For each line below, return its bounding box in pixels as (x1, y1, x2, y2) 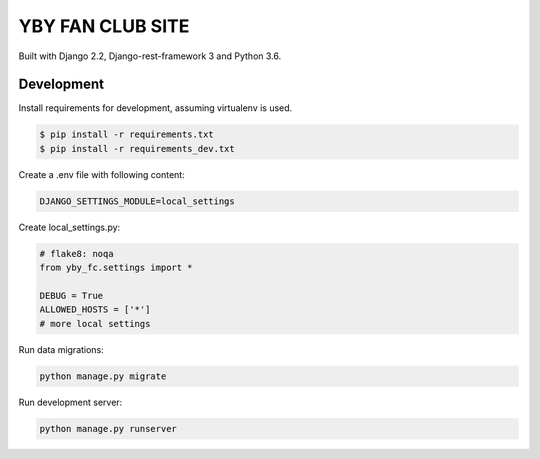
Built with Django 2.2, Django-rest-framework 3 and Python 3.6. (18, 50, 282, 62)
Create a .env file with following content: (18, 168, 185, 180)
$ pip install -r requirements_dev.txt (39, 143, 235, 154)
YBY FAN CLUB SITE (18, 15, 190, 37)
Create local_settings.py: (18, 221, 121, 233)
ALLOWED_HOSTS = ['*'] (39, 304, 151, 315)
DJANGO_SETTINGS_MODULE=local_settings (39, 195, 235, 207)
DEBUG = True (39, 290, 104, 301)
